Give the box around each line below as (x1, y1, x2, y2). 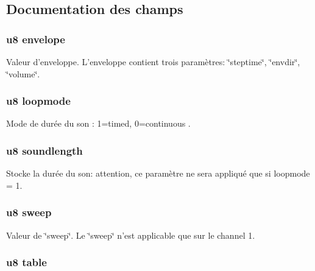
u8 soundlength (6, 143, 83, 158)
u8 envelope (6, 31, 65, 46)
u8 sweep (6, 205, 52, 220)
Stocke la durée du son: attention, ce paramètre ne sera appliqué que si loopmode (6, 167, 310, 180)
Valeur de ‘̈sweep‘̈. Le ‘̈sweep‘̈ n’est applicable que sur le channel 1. (6, 228, 255, 241)
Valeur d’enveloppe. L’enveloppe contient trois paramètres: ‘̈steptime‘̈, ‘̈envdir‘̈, (6, 55, 300, 68)
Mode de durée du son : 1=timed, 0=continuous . (6, 117, 191, 130)
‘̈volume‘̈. (6, 67, 40, 80)
